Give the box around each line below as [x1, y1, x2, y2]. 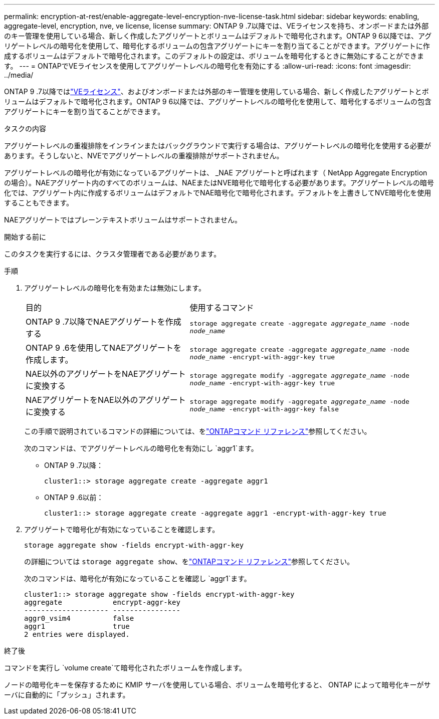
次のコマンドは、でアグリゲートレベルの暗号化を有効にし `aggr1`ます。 [24, 444, 258, 452]
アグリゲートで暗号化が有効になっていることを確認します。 [24, 525, 220, 534]
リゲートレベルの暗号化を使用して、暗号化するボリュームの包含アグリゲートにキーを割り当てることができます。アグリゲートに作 [4, 42, 430, 50]
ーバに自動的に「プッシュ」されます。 [4, 690, 130, 699]
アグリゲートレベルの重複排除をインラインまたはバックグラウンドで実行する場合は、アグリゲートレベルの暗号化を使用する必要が [4, 141, 431, 150]
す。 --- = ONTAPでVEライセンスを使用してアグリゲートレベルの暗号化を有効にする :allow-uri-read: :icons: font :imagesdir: [4, 62, 411, 70]
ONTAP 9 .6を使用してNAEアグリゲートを [26, 343, 181, 353]
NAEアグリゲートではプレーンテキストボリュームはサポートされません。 [4, 215, 242, 224]
